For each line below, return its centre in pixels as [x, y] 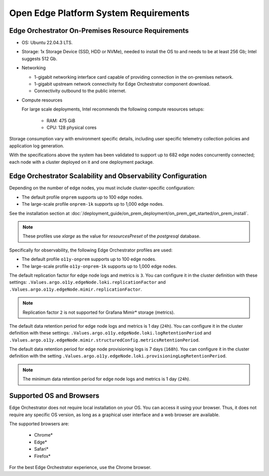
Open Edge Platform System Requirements [99, 13]
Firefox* [42, 456]
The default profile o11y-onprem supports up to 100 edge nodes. [89, 259]
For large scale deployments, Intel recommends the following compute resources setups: [113, 109]
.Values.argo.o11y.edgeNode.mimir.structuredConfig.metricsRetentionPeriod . [104, 340]
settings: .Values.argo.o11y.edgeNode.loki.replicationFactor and [87, 282]
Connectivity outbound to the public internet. [80, 91]
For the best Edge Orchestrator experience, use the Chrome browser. [80, 467]
